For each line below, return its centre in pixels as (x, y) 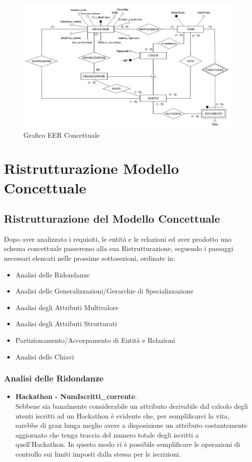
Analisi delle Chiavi (45, 356)
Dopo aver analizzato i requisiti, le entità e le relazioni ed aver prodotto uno (118, 239)
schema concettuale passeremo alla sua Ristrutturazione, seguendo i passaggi (119, 248)
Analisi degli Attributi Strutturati (66, 324)
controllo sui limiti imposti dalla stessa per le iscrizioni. (98, 454)
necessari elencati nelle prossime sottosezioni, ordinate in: (90, 258)
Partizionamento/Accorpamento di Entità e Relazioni (95, 340)
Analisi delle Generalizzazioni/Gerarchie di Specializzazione (104, 291)
